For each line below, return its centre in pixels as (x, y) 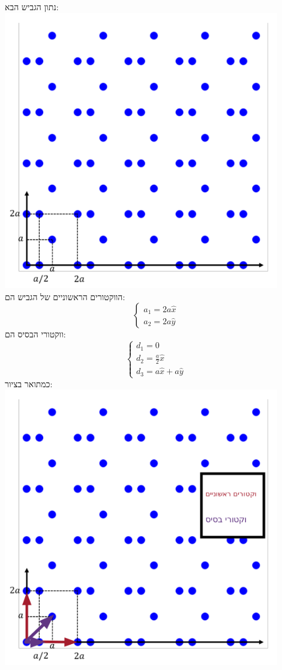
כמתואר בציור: (29, 383)
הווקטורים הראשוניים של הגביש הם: (65, 296)
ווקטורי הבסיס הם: (35, 334)
